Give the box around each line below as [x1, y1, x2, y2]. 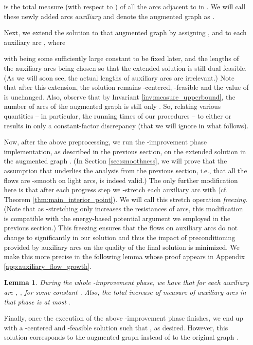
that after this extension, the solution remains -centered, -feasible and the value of [4, 82, 249, 92]
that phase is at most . [4, 296, 71, 306]
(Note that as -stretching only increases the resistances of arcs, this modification [4, 203, 243, 214]
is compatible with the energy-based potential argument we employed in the [4, 213, 231, 223]
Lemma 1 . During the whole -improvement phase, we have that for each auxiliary [4, 277, 249, 287]
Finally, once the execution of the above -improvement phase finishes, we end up [4, 313, 243, 323]
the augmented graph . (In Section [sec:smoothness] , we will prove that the [4, 156, 227, 166]
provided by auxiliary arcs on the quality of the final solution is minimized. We [4, 242, 240, 252]
